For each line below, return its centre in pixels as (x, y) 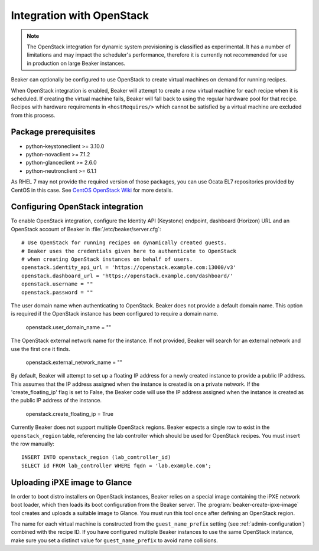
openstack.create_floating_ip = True (69, 414)
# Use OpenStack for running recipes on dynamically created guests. (124, 243)
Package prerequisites (53, 132)
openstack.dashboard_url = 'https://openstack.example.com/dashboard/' (127, 275)
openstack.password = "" (57, 292)
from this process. (33, 115)
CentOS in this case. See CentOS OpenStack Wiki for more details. (92, 190)
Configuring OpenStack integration (77, 207)
